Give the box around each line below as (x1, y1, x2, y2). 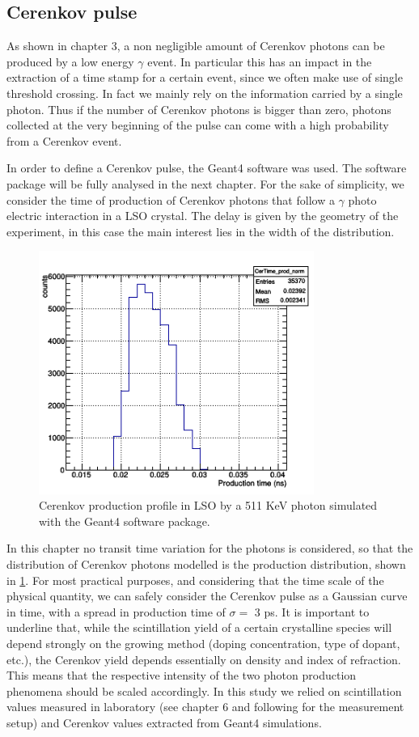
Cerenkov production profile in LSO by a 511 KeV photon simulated (39, 497, 378, 514)
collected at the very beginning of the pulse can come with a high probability (6, 116, 389, 133)
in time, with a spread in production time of (6, 603, 226, 620)
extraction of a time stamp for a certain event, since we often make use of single (6, 69, 403, 86)
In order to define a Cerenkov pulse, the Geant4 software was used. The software (6, 159, 407, 176)
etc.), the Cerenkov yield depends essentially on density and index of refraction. (6, 650, 401, 667)
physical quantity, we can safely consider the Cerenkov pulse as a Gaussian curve (6, 587, 408, 604)
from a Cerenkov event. (6, 132, 122, 149)
